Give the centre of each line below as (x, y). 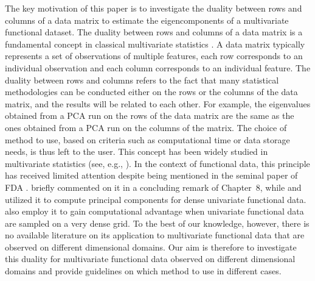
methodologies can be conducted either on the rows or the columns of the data (151, 92)
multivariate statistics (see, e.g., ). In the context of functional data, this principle (157, 163)
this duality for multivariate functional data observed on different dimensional (150, 259)
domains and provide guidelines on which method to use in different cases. (143, 271)
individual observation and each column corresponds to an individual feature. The (158, 67)
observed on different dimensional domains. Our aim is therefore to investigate (151, 247)
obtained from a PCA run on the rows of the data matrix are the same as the (150, 116)
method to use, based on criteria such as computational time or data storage (147, 139)
